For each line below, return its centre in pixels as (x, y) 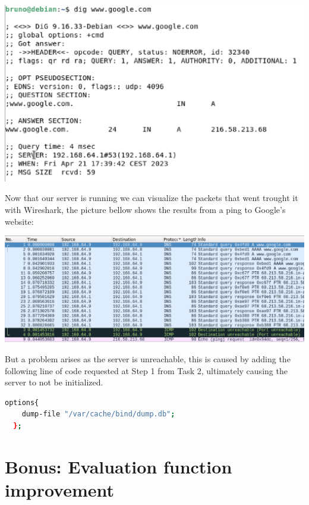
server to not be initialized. (54, 382)
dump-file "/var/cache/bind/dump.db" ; (98, 414)
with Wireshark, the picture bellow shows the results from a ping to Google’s (145, 209)
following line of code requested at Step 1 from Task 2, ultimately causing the (146, 370)
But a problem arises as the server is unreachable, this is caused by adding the (148, 358)
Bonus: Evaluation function (119, 466)
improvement (60, 489)
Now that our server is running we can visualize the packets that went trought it (152, 198)
